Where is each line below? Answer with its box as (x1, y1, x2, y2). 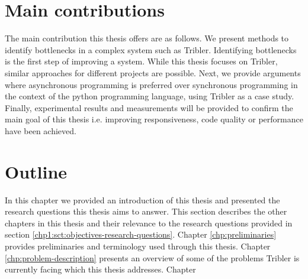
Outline (5, 159, 68, 183)
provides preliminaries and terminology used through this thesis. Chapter (5, 239, 271, 252)
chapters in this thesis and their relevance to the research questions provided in (5, 216, 293, 229)
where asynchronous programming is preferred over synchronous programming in (5, 78, 298, 90)
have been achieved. (5, 124, 76, 137)
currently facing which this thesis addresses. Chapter (5, 263, 196, 275)
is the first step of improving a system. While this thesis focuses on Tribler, (5, 55, 278, 67)
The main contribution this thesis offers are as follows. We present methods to (5, 32, 289, 44)
